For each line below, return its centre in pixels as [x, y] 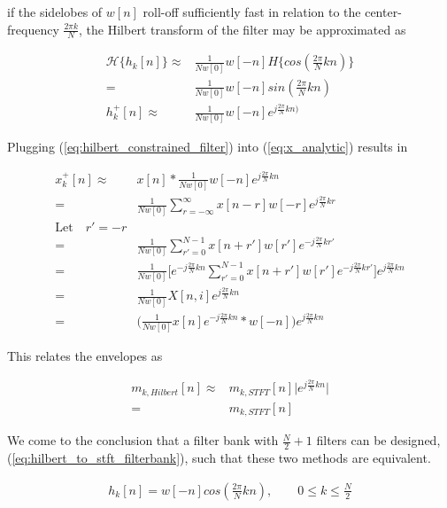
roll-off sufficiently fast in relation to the [252, 12]
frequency [33, 29]
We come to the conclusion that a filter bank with [143, 440]
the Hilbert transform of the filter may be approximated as [246, 29]
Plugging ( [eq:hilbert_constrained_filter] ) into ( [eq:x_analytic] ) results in [208, 147]
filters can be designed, [378, 440]
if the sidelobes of [55, 12]
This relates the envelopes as [85, 355]
